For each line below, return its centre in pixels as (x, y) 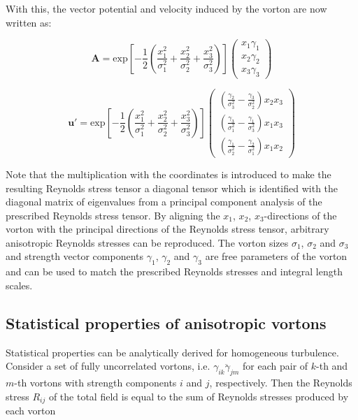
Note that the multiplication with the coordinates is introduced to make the (169, 174)
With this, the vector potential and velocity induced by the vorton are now (166, 8)
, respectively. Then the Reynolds (281, 383)
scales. (19, 285)
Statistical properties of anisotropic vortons (166, 323)
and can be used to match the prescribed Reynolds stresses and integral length (174, 271)
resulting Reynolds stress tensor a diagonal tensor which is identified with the (172, 188)
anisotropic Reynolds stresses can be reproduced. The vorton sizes (147, 242)
